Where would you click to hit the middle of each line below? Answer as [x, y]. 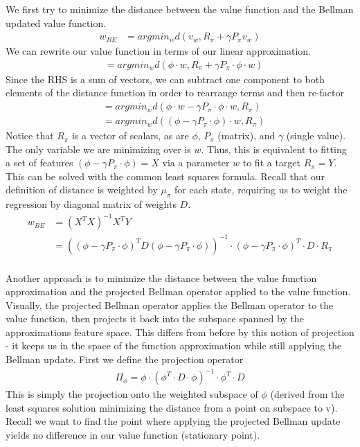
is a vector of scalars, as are [130, 135]
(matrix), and [246, 135]
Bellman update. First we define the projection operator [125, 359]
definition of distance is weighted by [82, 190]
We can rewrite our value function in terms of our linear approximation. [158, 51]
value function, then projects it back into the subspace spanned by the [155, 318]
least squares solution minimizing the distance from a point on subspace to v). [172, 407]
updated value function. [56, 23]
